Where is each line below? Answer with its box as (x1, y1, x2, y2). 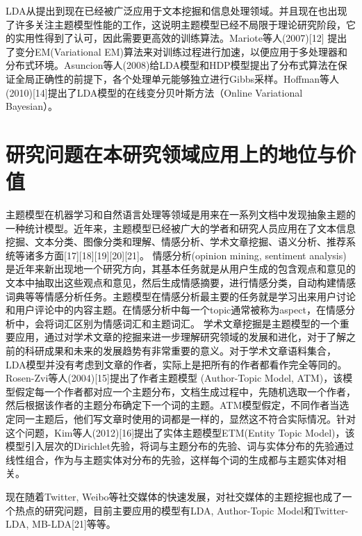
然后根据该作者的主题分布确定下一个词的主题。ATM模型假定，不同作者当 (6, 398, 340, 412)
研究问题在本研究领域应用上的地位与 (6, 139, 337, 168)
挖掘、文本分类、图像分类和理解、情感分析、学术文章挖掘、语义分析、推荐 (6, 234, 346, 249)
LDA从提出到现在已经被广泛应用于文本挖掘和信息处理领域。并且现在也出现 (6, 3, 347, 17)
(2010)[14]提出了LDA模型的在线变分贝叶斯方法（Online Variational (6, 85, 303, 99)
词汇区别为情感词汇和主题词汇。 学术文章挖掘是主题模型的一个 (54, 316, 340, 330)
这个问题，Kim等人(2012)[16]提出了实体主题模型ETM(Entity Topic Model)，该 (6, 425, 355, 439)
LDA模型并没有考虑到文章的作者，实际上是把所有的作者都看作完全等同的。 (6, 357, 347, 371)
